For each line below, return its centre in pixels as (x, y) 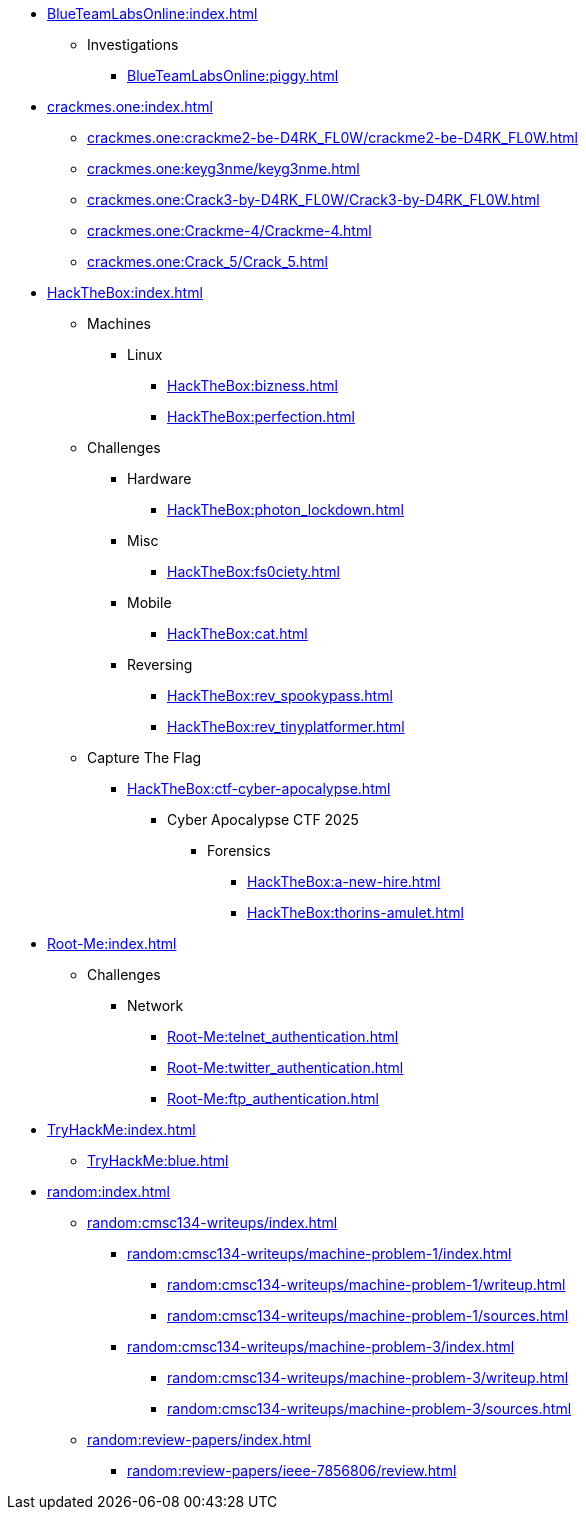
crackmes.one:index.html (130, 106)
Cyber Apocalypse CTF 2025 (263, 819)
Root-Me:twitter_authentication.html (285, 1067)
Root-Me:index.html (112, 943)
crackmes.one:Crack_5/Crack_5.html (207, 261)
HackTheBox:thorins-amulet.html (355, 912)
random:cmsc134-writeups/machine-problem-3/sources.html (369, 1408)
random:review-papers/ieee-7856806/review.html (292, 1470)
